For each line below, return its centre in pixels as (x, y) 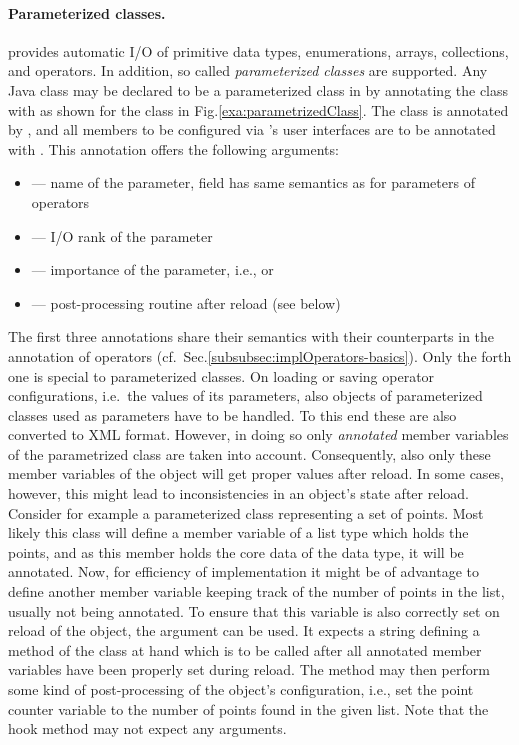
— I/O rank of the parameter (122, 235)
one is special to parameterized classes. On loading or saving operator (221, 375)
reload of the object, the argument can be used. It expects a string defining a (244, 630)
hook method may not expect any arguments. (147, 728)
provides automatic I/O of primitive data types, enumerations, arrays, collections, (258, 50)
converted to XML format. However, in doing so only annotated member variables (258, 434)
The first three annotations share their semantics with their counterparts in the (251, 336)
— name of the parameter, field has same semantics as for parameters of (253, 182)
